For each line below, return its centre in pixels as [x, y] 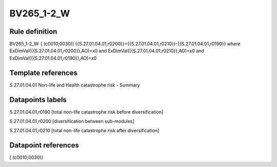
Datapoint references [44, 145]
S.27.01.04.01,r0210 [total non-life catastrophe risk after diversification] [84, 131]
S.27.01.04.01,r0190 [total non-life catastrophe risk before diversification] [86, 112]
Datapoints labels [38, 100]
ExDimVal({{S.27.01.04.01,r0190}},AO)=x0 [53, 58]
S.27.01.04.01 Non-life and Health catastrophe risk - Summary [75, 85]
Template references [44, 72]
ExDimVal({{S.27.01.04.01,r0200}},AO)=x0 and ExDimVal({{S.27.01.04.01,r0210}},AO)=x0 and [107, 51]
